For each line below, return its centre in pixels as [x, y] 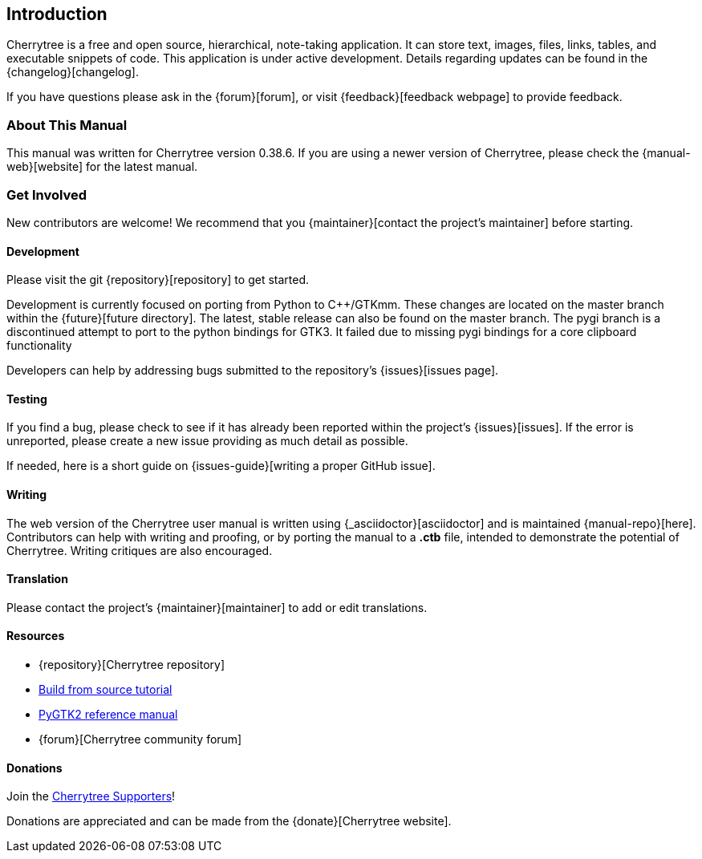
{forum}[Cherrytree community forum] [140, 739]
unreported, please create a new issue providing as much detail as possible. [207, 441]
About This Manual [67, 125]
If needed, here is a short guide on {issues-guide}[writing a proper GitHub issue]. [221, 466]
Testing [27, 399]
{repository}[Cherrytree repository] [132, 665]
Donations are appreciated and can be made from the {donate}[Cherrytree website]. [229, 821]
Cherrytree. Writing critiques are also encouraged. [140, 550]
